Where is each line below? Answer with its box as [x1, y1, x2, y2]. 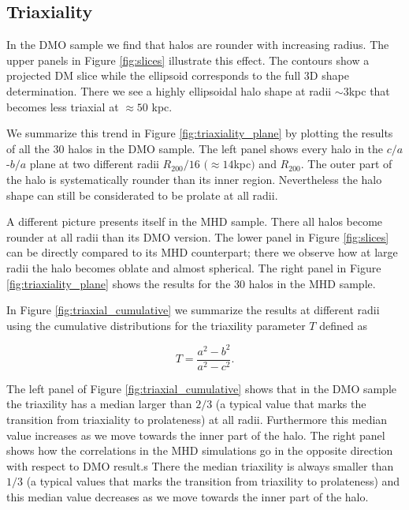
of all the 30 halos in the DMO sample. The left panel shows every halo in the [6, 140, 384, 156]
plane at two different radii [29, 156, 159, 172]
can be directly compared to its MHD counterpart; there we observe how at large [6, 244, 398, 261]
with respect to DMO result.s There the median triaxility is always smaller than [6, 457, 394, 474]
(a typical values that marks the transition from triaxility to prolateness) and [26, 473, 400, 489]
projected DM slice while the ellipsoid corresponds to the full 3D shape [6, 67, 349, 84]
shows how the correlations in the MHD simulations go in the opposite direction [6, 442, 393, 459]
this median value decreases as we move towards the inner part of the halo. [6, 489, 369, 505]
